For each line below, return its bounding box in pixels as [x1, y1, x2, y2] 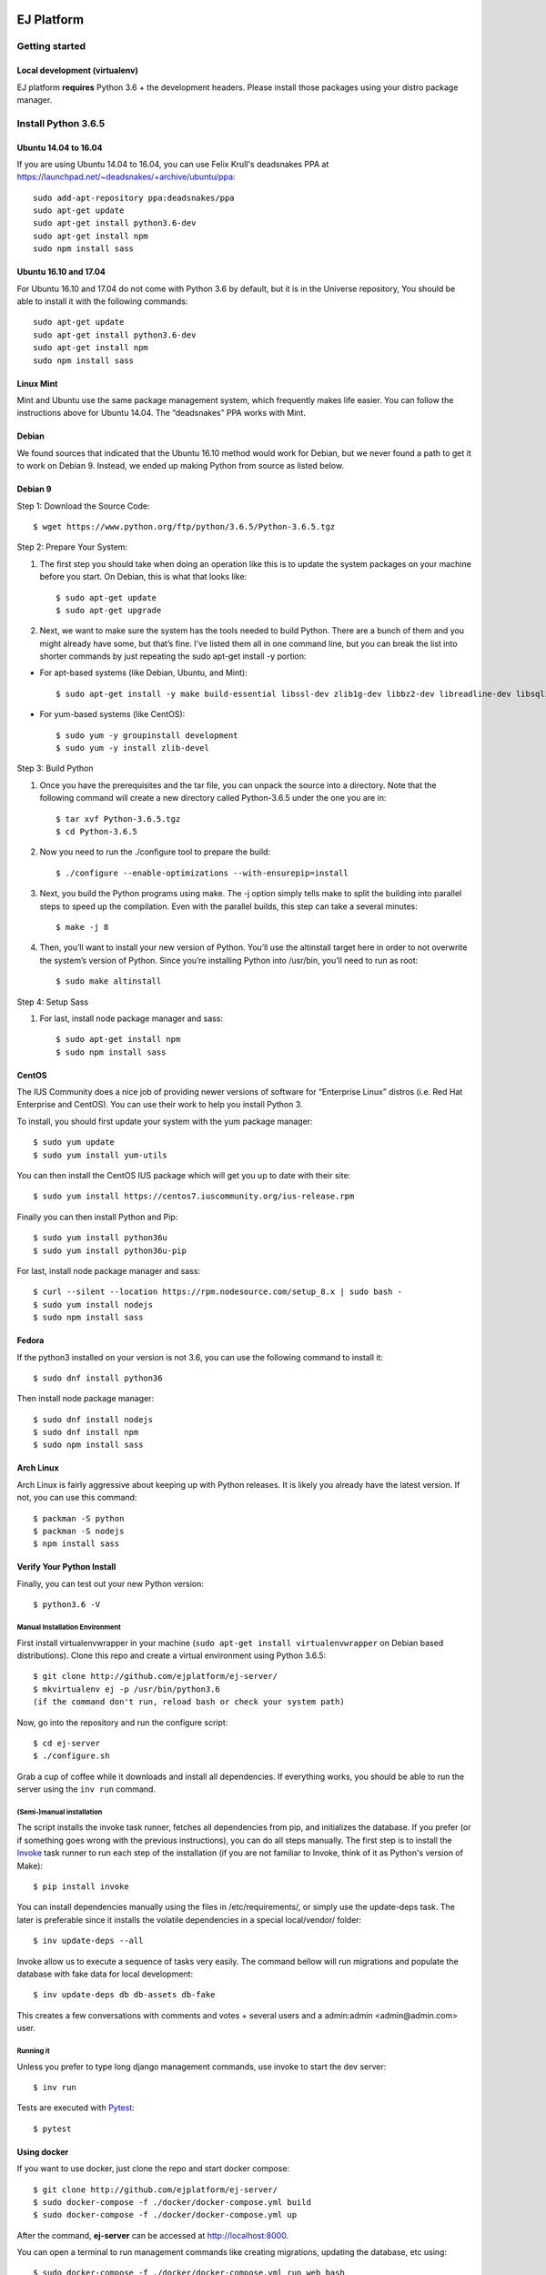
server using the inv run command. [16, 1784, 157, 1795]
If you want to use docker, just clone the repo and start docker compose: [16, 2163, 290, 2174]
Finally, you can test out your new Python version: [16, 1578, 205, 1589]
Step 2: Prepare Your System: [16, 541, 127, 552]
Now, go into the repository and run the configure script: [16, 1716, 228, 1728]
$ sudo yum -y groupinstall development [56, 730, 238, 741]
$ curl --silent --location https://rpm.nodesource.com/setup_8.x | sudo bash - [33, 1287, 403, 1297]
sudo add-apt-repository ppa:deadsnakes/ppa [33, 192, 236, 203]
